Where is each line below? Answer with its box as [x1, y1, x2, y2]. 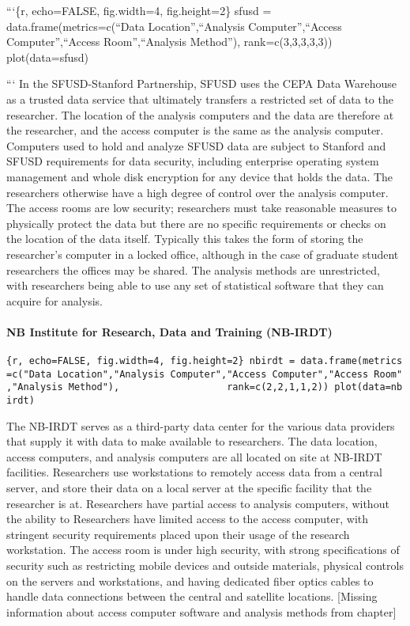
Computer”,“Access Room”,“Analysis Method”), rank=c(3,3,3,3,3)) [6, 33, 333, 50]
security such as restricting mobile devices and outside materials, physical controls [6, 557, 404, 574]
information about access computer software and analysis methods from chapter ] [6, 603, 397, 620]
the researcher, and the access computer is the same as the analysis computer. [6, 122, 384, 138]
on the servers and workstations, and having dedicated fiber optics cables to [6, 572, 374, 589]
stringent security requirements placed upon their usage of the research [6, 525, 350, 542]
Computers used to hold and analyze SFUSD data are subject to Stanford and [6, 137, 386, 154]
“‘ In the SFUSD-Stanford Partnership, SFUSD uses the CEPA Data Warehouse [6, 75, 397, 92]
